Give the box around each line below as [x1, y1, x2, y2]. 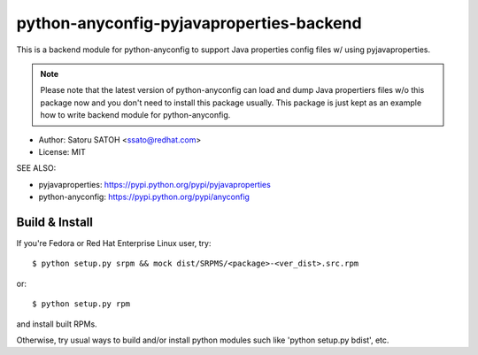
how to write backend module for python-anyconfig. [40, 110, 231, 120]
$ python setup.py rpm [32, 299, 131, 309]
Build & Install [16, 214, 93, 229]
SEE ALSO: [16, 163, 57, 174]
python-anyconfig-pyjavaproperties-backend [16, 13, 362, 33]
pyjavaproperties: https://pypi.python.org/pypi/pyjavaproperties [38, 179, 272, 189]
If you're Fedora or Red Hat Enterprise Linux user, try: [16, 237, 212, 248]
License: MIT [38, 146, 86, 157]
